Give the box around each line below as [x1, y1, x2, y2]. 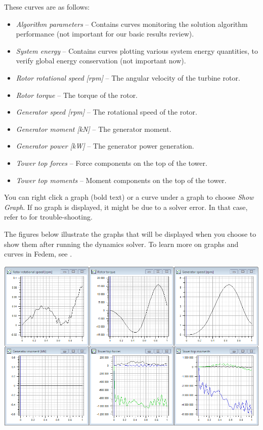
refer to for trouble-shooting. [4, 211, 93, 222]
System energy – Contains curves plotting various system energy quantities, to [16, 45, 258, 56]
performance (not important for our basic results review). [16, 28, 194, 39]
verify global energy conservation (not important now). [16, 55, 186, 66]
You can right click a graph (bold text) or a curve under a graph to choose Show [4, 192, 254, 202]
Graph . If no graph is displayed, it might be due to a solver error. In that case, [4, 201, 248, 212]
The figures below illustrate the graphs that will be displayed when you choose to [4, 228, 256, 239]
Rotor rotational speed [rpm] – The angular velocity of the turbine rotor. [16, 72, 240, 83]
